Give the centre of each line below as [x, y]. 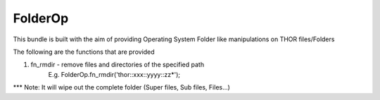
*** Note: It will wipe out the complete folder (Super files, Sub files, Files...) [121, 87]
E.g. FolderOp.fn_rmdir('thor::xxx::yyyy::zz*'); [114, 74]
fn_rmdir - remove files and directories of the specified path [117, 65]
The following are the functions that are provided [84, 52]
